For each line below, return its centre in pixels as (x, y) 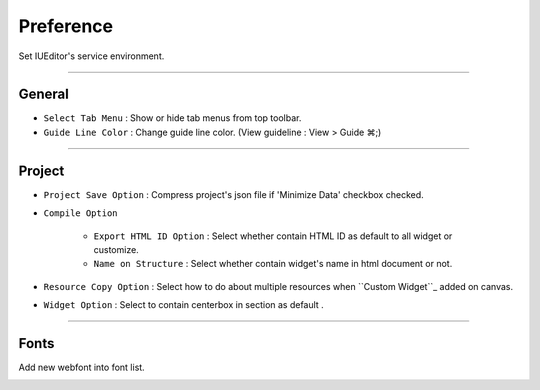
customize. (116, 249)
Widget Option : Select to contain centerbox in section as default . (183, 305)
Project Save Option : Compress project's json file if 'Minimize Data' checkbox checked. (233, 194)
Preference (66, 26)
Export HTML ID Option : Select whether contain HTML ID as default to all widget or (273, 236)
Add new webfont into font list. (81, 367)
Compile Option (81, 213)
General (44, 94)
